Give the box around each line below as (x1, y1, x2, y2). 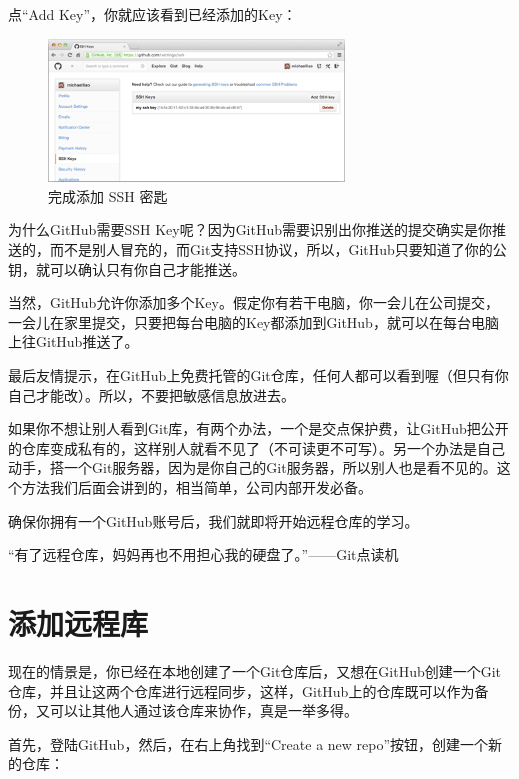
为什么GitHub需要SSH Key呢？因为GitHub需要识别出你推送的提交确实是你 (8, 219, 493, 240)
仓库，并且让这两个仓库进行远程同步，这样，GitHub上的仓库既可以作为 (8, 680, 475, 701)
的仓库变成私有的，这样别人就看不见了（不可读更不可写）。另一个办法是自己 (8, 437, 505, 458)
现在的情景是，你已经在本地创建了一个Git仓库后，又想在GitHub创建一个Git (8, 660, 502, 681)
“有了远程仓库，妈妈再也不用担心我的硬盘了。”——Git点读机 (8, 544, 399, 565)
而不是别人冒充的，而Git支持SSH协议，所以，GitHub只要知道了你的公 (49, 239, 507, 260)
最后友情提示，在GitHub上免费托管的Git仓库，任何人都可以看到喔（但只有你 (8, 365, 509, 386)
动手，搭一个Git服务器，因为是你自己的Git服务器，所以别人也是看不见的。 (8, 457, 497, 478)
